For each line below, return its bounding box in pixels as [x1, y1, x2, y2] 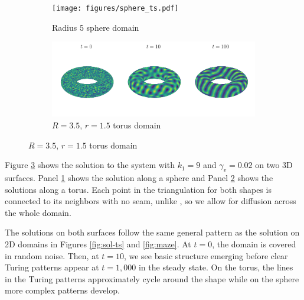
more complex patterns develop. [5, 284, 120, 296]
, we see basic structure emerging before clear [123, 249, 288, 262]
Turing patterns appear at [5, 261, 99, 273]
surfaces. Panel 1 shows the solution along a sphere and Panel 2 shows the [5, 172, 273, 184]
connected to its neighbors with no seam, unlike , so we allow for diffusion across [5, 195, 296, 207]
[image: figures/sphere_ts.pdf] [52, 4, 179, 12]
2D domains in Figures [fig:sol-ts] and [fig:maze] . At [5, 238, 191, 250]
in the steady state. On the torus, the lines [138, 261, 293, 273]
